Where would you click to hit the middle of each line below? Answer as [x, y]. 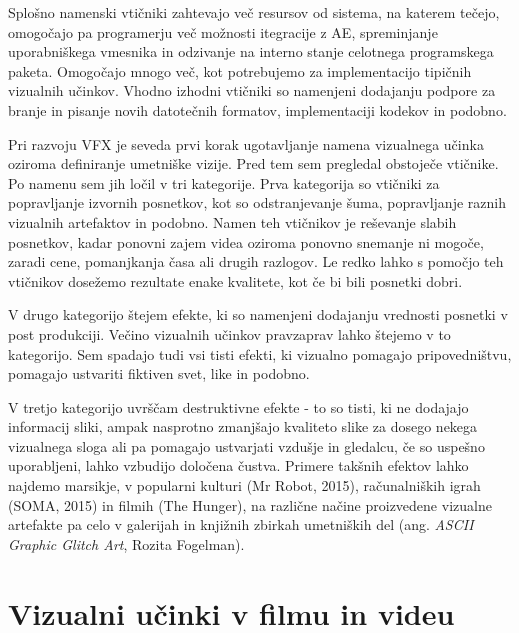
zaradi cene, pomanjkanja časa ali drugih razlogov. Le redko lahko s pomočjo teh [256, 261]
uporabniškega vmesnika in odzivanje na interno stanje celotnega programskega [251, 51]
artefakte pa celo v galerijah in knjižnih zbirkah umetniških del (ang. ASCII [241, 524]
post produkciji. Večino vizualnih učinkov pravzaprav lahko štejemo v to [229, 333]
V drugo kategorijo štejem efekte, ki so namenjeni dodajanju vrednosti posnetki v [258, 314]
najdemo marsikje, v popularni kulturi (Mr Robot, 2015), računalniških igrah [244, 485]
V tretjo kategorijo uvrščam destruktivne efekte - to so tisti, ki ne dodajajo [238, 406]
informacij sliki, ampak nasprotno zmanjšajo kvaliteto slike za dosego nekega [243, 426]
